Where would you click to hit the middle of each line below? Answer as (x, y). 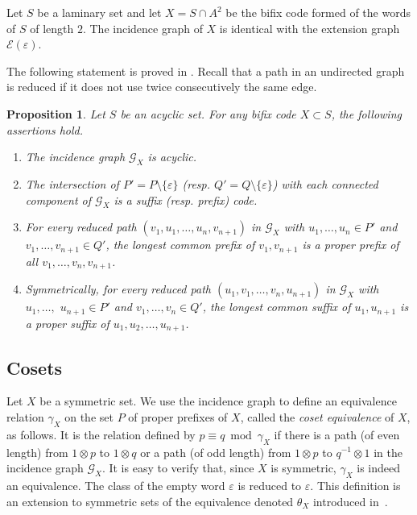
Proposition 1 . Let (56, 113)
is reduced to (270, 485)
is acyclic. (172, 157)
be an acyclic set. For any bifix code (208, 113)
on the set (89, 416)
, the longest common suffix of (277, 307)
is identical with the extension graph (310, 28)
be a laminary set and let (99, 12)
